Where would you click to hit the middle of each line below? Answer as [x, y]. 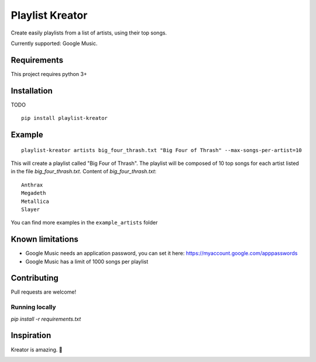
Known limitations [44, 239]
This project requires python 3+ [49, 74]
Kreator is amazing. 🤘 [37, 349]
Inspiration [31, 335]
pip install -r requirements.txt [46, 319]
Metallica [35, 201]
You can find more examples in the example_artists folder [84, 223]
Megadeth [34, 193]
